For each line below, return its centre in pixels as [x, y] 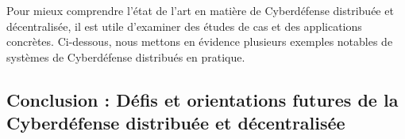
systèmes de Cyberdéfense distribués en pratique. [126, 56]
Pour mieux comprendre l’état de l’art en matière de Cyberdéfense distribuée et [200, 10]
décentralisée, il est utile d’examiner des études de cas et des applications [184, 26]
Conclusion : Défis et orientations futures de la [202, 99]
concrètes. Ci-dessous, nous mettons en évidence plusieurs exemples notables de [200, 41]
